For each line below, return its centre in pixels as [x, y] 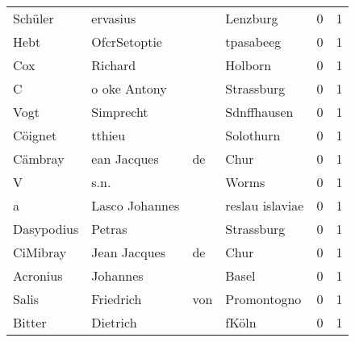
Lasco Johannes [136, 205]
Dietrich [114, 322]
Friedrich [117, 299]
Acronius [38, 275]
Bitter [30, 322]
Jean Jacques [128, 252]
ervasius [114, 18]
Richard [114, 65]
